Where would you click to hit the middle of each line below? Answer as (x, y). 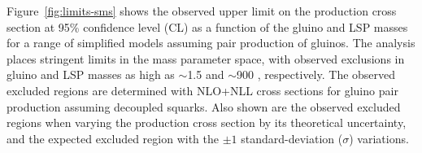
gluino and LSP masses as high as (91, 74)
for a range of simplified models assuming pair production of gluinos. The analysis (211, 43)
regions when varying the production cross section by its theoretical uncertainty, (207, 122)
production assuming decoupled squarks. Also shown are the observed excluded (204, 106)
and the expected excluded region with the (113, 138)
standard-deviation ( (292, 138)
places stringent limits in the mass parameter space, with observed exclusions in (206, 58)
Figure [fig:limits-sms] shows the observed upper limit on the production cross (202, 11)
